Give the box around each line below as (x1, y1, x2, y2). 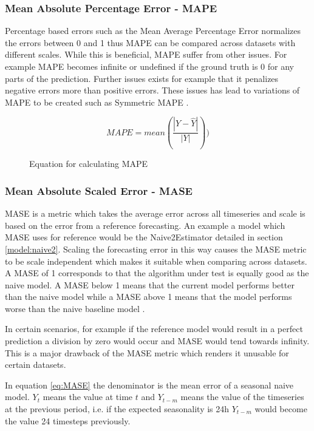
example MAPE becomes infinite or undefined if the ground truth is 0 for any (5, 60, 294, 72)
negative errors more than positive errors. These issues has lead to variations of (5, 84, 300, 97)
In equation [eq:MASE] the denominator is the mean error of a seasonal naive (5, 378, 294, 391)
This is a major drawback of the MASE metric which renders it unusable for (5, 346, 289, 359)
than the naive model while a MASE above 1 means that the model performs (5, 290, 292, 303)
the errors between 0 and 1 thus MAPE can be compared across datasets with (5, 36, 296, 49)
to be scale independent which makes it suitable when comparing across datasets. (5, 254, 307, 267)
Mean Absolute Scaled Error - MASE (5, 183, 193, 198)
